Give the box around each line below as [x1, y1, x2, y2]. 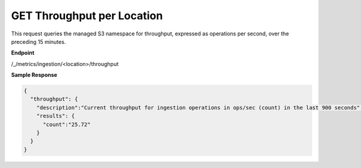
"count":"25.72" [43, 121, 91, 128]
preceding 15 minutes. [11, 38, 66, 45]
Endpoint [11, 49, 35, 56]
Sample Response [11, 71, 57, 79]
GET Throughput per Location [11, 9, 163, 22]
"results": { [36, 113, 75, 119]
